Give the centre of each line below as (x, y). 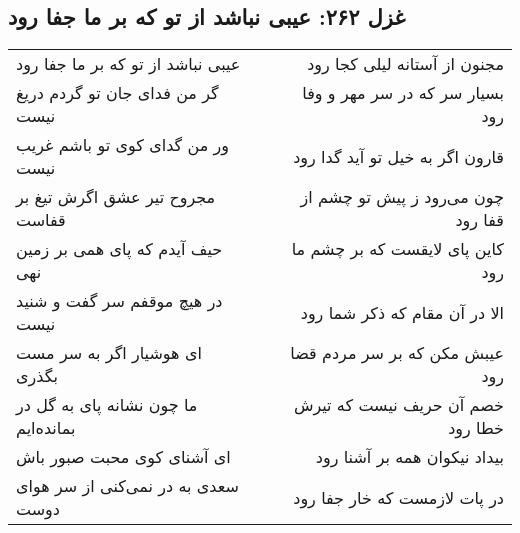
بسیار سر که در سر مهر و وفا (403, 93)
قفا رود (479, 220)
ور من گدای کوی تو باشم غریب (123, 145)
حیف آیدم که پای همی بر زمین (119, 249)
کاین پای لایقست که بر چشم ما (397, 249)
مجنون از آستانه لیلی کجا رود (405, 64)
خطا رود (476, 428)
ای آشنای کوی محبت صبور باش (123, 457)
